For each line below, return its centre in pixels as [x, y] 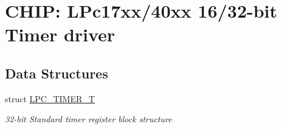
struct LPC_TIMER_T [50, 98]
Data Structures [57, 73]
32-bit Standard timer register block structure [88, 119]
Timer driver [60, 34]
